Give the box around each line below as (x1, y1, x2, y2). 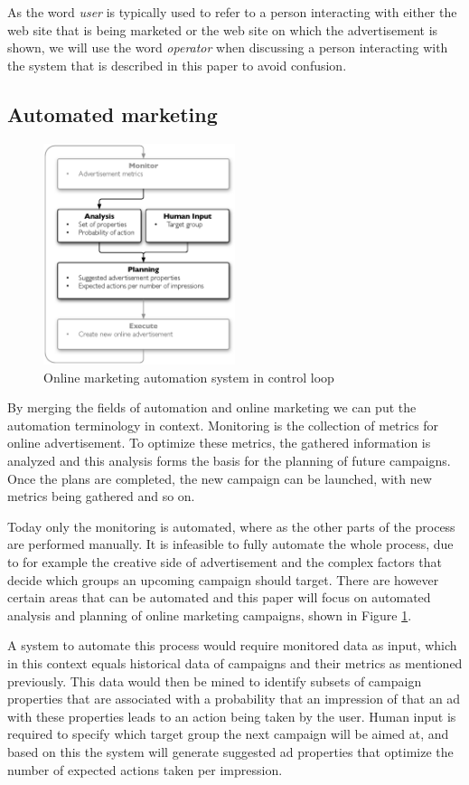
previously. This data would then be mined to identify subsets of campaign (7, 671, 422, 690)
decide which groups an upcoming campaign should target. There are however (7, 570, 439, 589)
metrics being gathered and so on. (7, 487, 195, 506)
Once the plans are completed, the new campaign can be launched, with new (7, 468, 432, 487)
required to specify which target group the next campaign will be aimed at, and (7, 724, 449, 743)
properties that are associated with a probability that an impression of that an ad (7, 689, 461, 708)
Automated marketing (7, 99, 218, 128)
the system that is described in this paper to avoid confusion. (7, 55, 347, 74)
